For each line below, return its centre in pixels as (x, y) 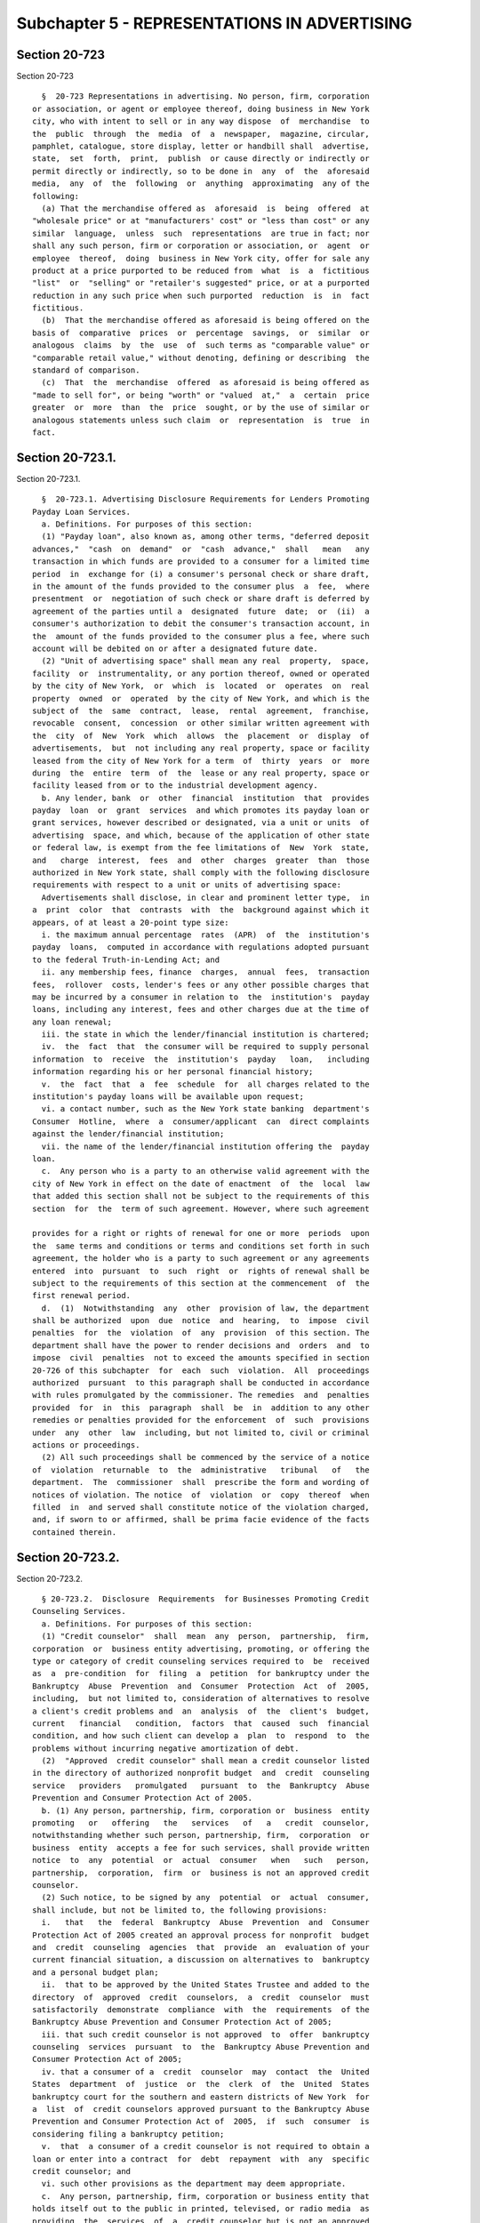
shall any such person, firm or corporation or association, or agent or (201, 246)
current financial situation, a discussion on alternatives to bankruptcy (201, 1960)
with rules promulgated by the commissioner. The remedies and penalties (201, 1395)
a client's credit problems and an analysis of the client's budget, (201, 1711)
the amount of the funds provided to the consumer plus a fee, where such (201, 636)
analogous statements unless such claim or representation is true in (201, 420)
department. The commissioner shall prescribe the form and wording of (201, 1482)
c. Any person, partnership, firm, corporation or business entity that (205, 2196)
